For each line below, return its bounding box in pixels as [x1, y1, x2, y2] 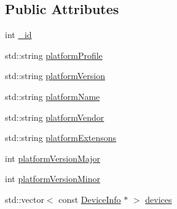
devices [145, 192, 172, 205]
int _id [5, 28, 32, 41]
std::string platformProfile [5, 48, 103, 61]
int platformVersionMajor [5, 151, 101, 164]
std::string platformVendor [5, 110, 104, 123]
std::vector [5, 192, 44, 205]
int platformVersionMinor [5, 172, 101, 185]
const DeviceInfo [58, 192, 121, 205]
